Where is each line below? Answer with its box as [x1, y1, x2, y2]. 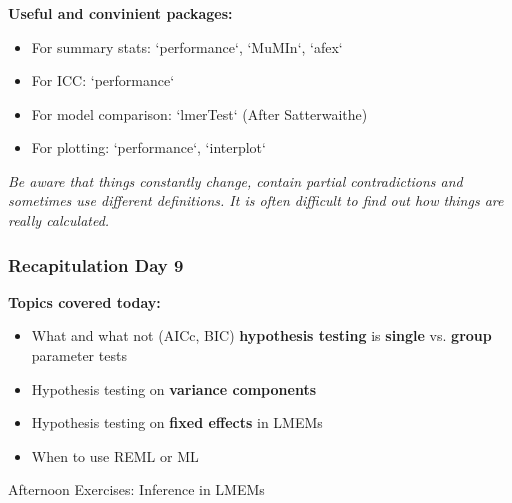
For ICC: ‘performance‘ [31, 70, 175, 91]
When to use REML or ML [31, 445, 199, 466]
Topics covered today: [8, 291, 161, 312]
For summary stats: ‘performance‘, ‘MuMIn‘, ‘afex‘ [31, 36, 343, 57]
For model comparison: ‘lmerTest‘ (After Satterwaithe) [31, 103, 368, 124]
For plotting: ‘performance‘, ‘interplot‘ [31, 137, 266, 158]
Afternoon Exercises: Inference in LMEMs [8, 479, 265, 500]
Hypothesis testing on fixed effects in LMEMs [31, 412, 323, 433]
